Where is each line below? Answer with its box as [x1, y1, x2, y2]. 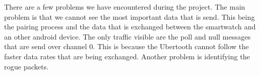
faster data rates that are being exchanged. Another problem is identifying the [4, 51, 250, 61]
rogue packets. [4, 61, 49, 71]
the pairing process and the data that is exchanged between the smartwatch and [4, 21, 256, 32]
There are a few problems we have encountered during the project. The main [4, 2, 245, 12]
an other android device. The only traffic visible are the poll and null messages [4, 31, 251, 42]
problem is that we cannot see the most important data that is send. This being [4, 11, 255, 22]
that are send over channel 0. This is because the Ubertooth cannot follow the [4, 41, 249, 52]
